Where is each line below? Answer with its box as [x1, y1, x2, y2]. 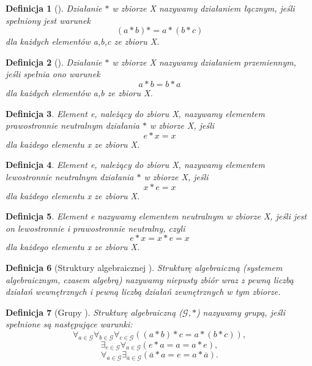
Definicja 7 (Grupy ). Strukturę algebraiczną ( [6, 305, 183, 318]
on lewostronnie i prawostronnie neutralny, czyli [6, 221, 185, 234]
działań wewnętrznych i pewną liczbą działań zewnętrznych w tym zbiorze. [6, 285, 281, 298]
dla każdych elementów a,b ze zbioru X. [6, 86, 153, 99]
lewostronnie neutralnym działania [6, 170, 134, 183]
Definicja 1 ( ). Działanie [6, 2, 102, 14]
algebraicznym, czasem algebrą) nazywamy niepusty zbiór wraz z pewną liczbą [6, 273, 294, 286]
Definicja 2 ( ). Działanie [6, 55, 102, 68]
